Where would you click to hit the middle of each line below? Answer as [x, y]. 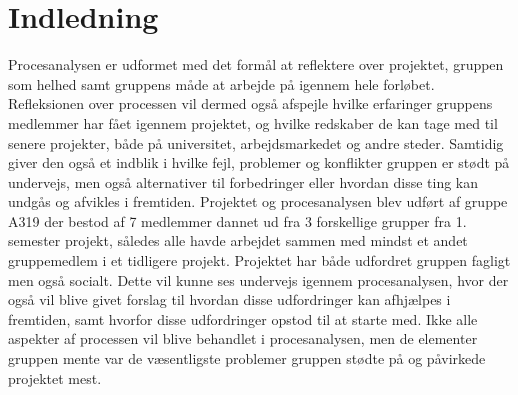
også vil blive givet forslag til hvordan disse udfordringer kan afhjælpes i [229, 299]
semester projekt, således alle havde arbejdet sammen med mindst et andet [238, 240]
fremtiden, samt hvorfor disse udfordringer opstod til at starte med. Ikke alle [243, 318]
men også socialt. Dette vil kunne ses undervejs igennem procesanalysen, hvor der [258, 279]
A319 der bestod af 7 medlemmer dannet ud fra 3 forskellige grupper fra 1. [237, 220]
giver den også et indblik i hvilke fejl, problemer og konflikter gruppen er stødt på [259, 162]
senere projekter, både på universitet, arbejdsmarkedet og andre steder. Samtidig [256, 142]
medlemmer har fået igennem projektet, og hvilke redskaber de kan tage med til [253, 122]
